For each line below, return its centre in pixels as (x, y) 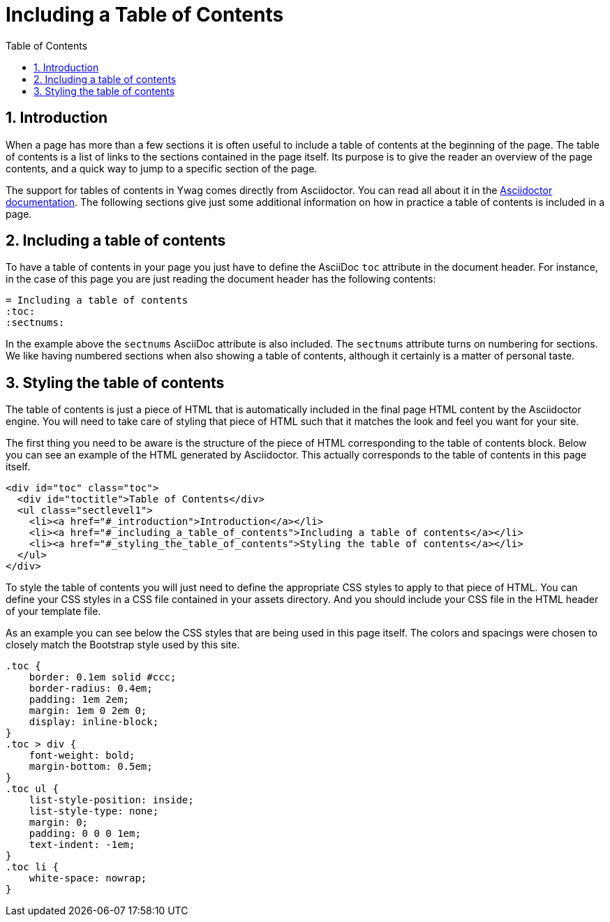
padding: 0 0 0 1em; (85, 834)
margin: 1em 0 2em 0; (88, 711)
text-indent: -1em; (82, 845)
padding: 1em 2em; (79, 700)
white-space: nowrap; (88, 878)
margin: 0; (59, 823)
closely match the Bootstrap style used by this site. (123, 645)
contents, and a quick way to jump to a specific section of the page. (162, 168)
